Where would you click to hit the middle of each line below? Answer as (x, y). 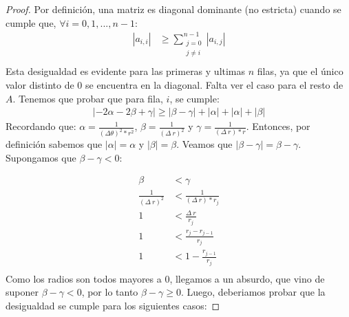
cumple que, (31, 22)
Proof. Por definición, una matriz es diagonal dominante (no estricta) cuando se (173, 9)
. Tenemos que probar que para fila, (88, 98)
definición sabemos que (54, 144)
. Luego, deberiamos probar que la (253, 292)
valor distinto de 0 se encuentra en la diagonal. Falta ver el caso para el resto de (174, 84)
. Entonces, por (278, 126)
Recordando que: (41, 126)
